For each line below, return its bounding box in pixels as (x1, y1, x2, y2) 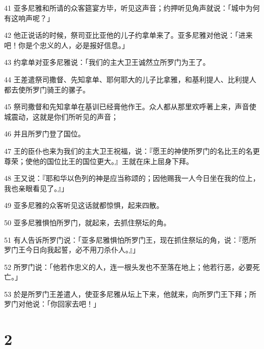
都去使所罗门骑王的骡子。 (4, 84, 90, 95)
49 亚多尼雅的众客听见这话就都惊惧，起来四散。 (4, 200, 164, 211)
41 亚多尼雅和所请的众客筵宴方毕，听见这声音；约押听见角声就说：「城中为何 (4, 3, 260, 13)
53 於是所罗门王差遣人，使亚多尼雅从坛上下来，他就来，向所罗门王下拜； (4, 288, 249, 299)
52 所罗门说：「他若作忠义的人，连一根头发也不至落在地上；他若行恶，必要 (4, 261, 253, 272)
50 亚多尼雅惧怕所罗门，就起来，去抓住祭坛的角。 (4, 217, 171, 227)
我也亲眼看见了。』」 (4, 182, 68, 193)
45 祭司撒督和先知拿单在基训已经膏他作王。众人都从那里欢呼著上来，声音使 (4, 101, 256, 112)
